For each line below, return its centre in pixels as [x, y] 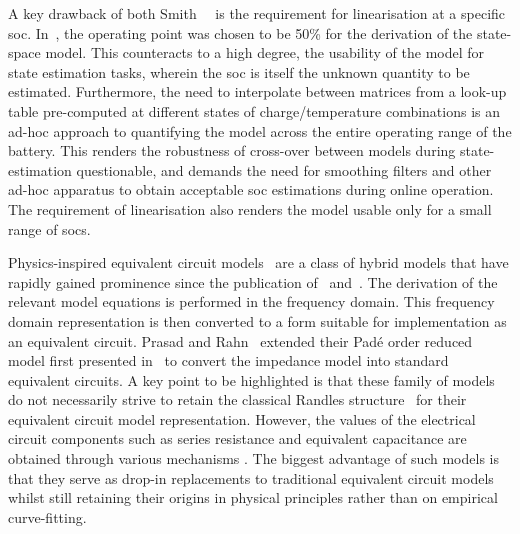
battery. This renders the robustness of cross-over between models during [232, 150]
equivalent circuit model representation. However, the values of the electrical [242, 418]
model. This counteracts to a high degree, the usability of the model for [265, 52]
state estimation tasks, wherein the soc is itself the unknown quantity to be [239, 71]
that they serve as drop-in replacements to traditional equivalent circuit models [251, 477]
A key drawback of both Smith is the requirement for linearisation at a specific [257, 13]
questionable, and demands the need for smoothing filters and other [284, 169]
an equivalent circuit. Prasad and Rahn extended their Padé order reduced [240, 340]
